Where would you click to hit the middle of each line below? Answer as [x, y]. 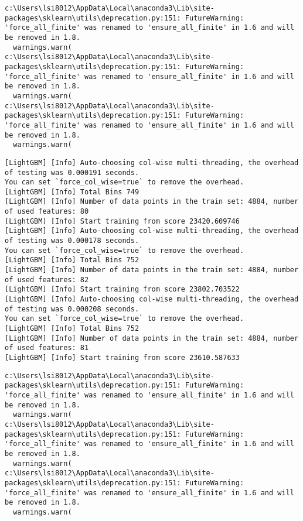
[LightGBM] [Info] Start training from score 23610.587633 [122, 357]
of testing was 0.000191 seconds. [72, 172]
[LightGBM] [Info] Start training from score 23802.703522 [122, 289]
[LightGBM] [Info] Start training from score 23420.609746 [122, 221]
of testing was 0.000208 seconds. [72, 309]
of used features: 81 [47, 348]
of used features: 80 [47, 212]
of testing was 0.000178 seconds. [72, 241]
